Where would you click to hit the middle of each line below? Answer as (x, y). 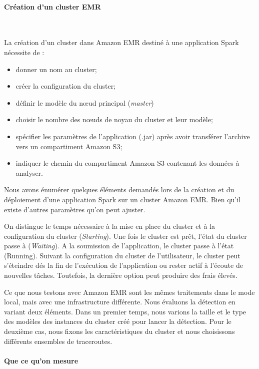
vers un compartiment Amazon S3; (69, 146)
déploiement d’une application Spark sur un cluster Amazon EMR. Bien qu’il (122, 199)
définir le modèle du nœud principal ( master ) (85, 102)
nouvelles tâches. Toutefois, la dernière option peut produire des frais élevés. (121, 275)
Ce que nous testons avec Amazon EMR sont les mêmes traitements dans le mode (129, 292)
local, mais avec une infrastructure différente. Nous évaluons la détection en (120, 302)
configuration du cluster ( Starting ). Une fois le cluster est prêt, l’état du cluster (125, 236)
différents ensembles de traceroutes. (58, 341)
